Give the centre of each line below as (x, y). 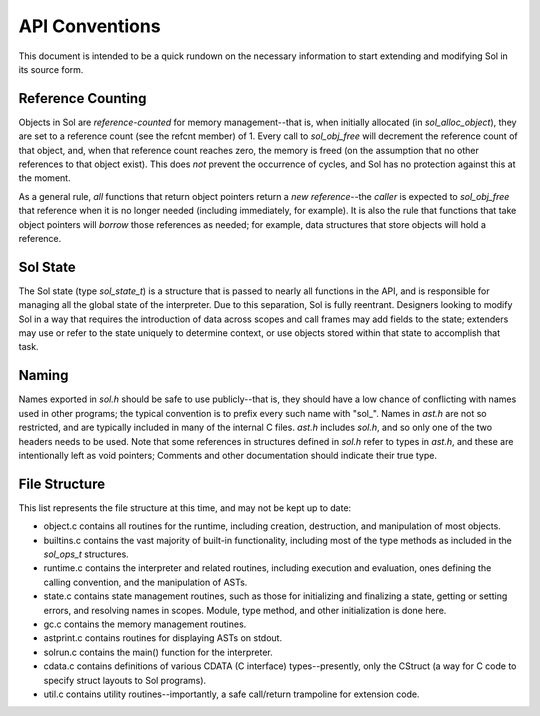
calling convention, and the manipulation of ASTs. (145, 582)
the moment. (44, 178)
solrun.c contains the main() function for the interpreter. (158, 652)
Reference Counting (82, 98)
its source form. (51, 69)
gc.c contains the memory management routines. (145, 624)
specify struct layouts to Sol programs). (125, 680)
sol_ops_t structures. (86, 554)
